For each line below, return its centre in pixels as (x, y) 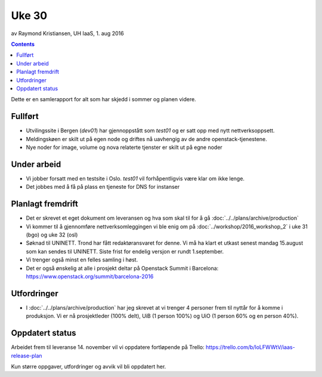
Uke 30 (29, 15)
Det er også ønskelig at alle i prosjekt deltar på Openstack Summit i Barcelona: (122, 268)
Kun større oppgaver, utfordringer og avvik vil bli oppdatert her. (89, 366)
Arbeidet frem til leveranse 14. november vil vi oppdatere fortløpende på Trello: (108, 347)
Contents (23, 44)
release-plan (27, 356)
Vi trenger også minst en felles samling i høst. (82, 260)
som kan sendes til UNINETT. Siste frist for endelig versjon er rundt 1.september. (125, 251)
